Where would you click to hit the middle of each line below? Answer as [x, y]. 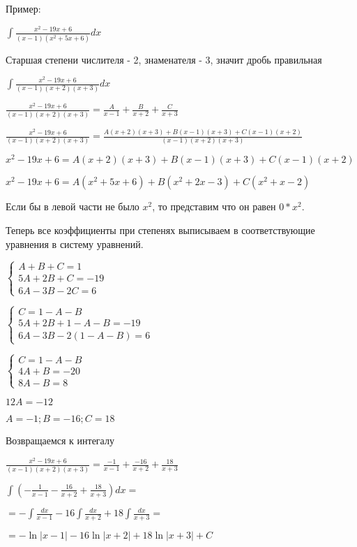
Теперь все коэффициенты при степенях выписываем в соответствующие [160, 230]
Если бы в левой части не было [73, 206]
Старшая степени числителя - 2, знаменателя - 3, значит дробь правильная [164, 59]
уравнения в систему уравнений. [75, 243]
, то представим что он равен [214, 206]
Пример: [23, 8]
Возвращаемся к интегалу [60, 440]
